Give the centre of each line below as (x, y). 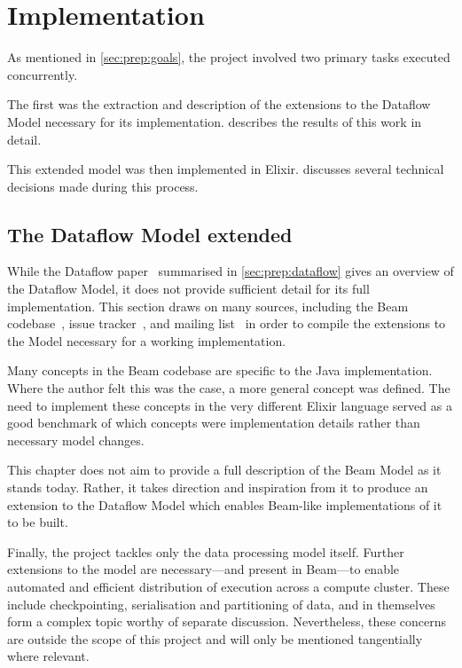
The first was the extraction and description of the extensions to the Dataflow (219, 104)
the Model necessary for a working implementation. (147, 340)
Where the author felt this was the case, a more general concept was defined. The (229, 388)
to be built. (38, 522)
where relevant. (48, 656)
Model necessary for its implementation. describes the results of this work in (215, 121)
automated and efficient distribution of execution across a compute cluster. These (228, 586)
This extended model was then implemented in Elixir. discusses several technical (226, 169)
